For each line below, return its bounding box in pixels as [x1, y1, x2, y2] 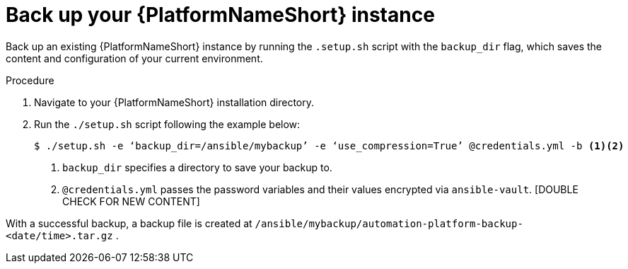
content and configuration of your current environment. [6, 52, 263, 64]
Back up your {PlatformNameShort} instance [6, 3, 435, 27]
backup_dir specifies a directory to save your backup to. [62, 161, 332, 173]
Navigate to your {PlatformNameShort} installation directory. [34, 96, 315, 108]
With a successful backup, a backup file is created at [6, 217, 252, 229]
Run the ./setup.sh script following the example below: [34, 118, 301, 130]
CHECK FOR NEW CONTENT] [62, 195, 200, 207]
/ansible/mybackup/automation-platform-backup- [255, 217, 523, 229]
